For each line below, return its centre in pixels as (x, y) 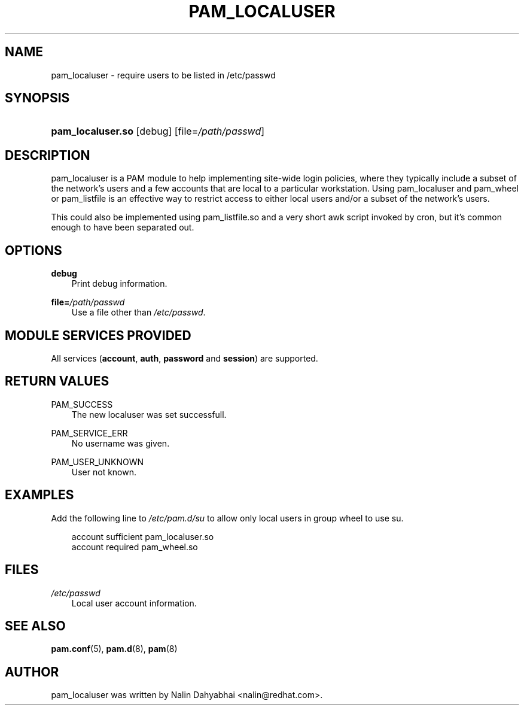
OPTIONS (33, 250)
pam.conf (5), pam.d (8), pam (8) (114, 649)
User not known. (104, 472)
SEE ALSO (35, 626)
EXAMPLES (39, 495)
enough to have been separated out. (123, 227)
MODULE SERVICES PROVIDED (98, 335)
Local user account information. (134, 603)
